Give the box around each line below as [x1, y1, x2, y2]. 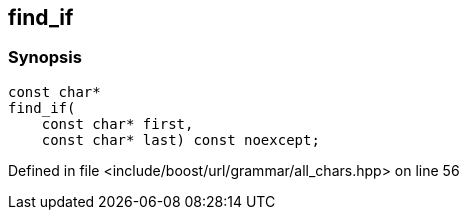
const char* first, [41, 115, 194, 132]
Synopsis [8, 47, 82, 68]
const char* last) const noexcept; [41, 131, 320, 148]
